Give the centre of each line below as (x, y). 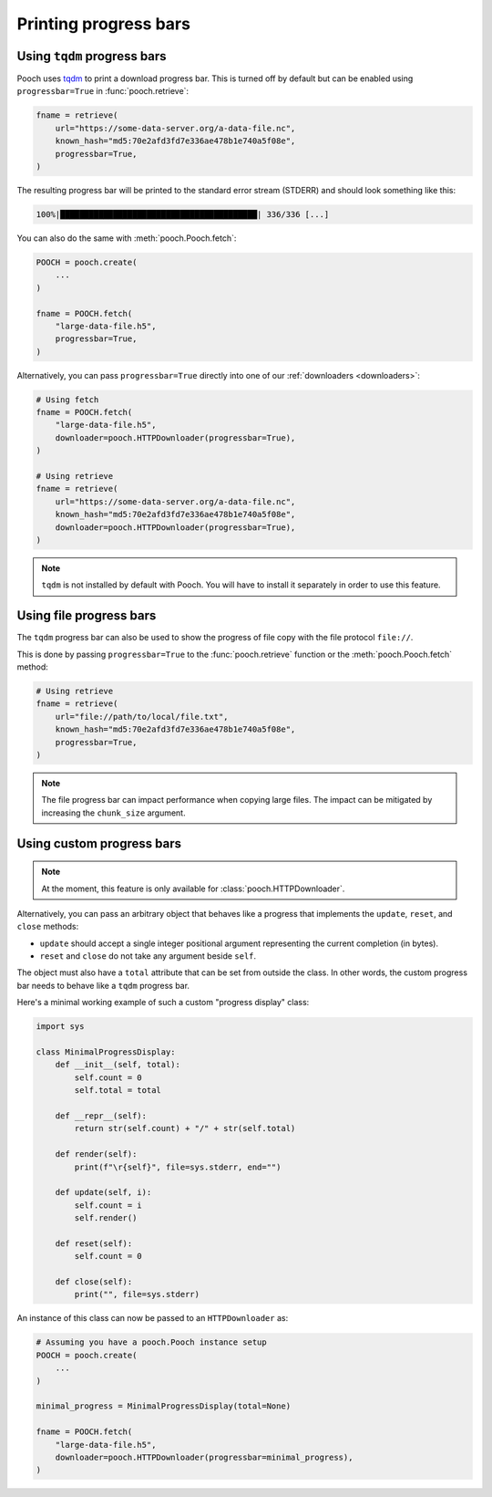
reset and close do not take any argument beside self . (148, 956)
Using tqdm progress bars (92, 56)
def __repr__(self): (101, 1116)
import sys (60, 1027)
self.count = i (108, 1205)
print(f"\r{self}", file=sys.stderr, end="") (178, 1167)
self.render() (106, 1218)
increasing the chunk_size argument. (113, 813)
